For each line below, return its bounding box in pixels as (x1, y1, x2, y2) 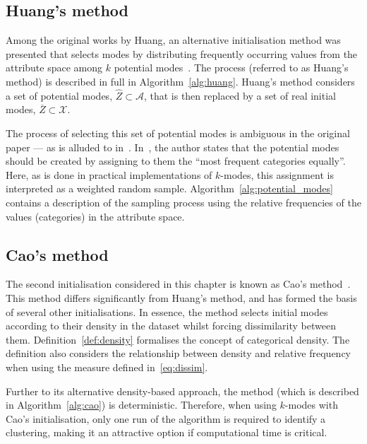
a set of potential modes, (6, 88, 113, 103)
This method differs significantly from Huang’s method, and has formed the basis (6, 290, 357, 305)
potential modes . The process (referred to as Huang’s (114, 60, 349, 75)
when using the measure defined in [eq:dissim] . (6, 359, 208, 374)
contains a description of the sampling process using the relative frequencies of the (6, 194, 361, 209)
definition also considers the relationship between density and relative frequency (6, 346, 351, 361)
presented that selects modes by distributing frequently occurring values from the (6, 46, 358, 61)
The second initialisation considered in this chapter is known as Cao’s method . (6, 276, 351, 291)
